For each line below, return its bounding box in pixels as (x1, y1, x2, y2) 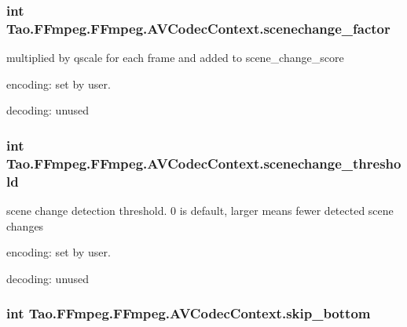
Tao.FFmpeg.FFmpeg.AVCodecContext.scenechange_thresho (6, 153, 401, 173)
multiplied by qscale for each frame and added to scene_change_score (6, 49, 344, 66)
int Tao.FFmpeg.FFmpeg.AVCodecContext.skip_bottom (6, 303, 371, 323)
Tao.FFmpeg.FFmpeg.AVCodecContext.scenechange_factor (6, 18, 390, 38)
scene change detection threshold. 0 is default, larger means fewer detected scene (6, 202, 394, 218)
